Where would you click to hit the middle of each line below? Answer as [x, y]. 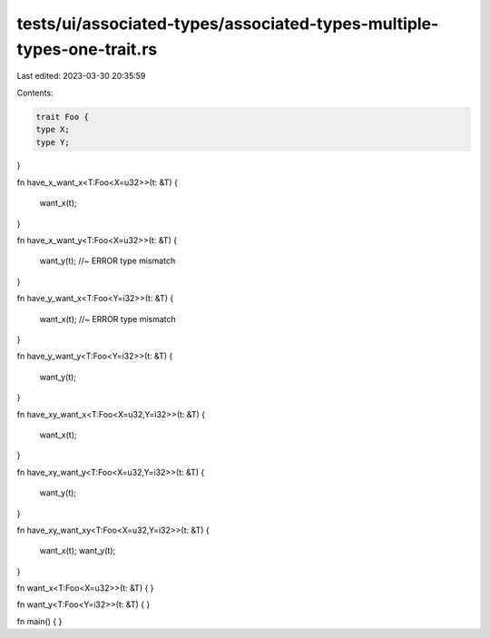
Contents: [35, 93]
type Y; [53, 142]
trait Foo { [63, 117]
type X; [53, 130]
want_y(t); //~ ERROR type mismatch [108, 261]
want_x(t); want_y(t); [78, 551]
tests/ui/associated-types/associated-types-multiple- [228, 24]
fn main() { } [39, 621]
